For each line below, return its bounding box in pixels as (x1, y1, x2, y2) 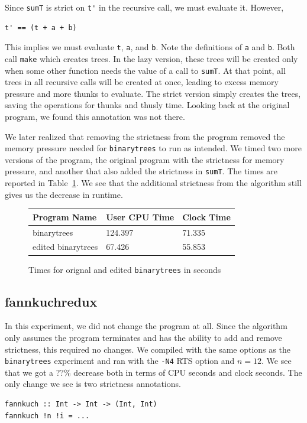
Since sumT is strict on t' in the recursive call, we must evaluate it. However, (5, 1, 284, 13)
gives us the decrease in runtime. (5, 188, 123, 200)
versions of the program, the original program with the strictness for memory (5, 153, 285, 165)
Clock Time (182, 210, 231, 223)
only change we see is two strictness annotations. (5, 378, 181, 390)
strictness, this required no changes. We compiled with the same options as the (5, 343, 290, 355)
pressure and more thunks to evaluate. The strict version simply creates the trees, (5, 87, 301, 99)
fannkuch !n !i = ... (5, 411, 90, 420)
